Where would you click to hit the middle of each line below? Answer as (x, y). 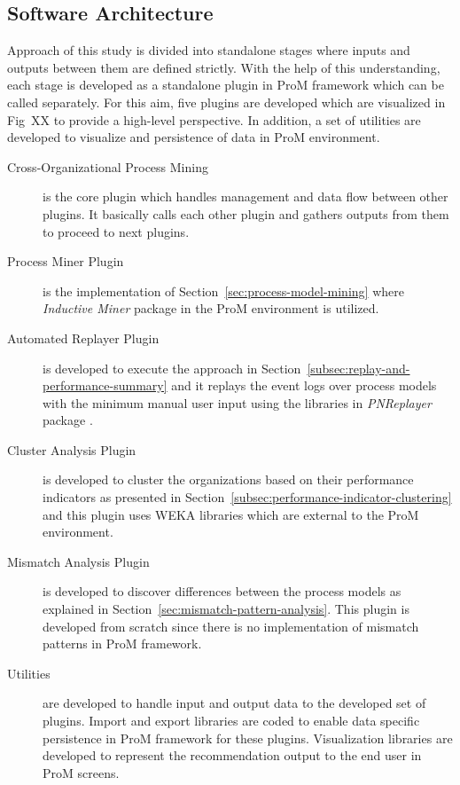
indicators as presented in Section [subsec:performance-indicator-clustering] (247, 497)
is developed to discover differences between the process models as (222, 591)
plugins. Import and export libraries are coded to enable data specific (231, 721)
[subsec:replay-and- (359, 368)
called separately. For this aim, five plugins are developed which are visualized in (226, 102)
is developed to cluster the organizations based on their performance (228, 479)
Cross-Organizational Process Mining (108, 166)
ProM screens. (81, 772)
